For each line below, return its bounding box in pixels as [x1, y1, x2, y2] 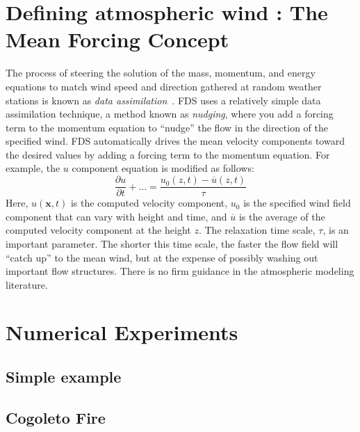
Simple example [6, 366, 122, 387]
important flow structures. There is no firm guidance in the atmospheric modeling [6, 264, 354, 278]
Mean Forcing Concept [6, 25, 229, 54]
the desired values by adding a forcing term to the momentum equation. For [6, 147, 330, 161]
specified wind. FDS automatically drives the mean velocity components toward [6, 134, 345, 148]
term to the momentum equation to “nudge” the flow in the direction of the [6, 120, 329, 134]
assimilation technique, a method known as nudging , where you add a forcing [6, 106, 334, 121]
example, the [6, 161, 60, 175]
